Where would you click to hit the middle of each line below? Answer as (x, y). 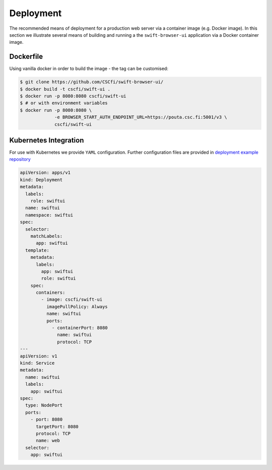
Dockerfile (26, 57)
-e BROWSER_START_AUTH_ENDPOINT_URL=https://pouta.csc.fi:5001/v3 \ (141, 117)
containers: (51, 293)
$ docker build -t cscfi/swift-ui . (65, 89)
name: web (48, 441)
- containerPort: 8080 (80, 328)
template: (38, 250)
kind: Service (37, 363)
